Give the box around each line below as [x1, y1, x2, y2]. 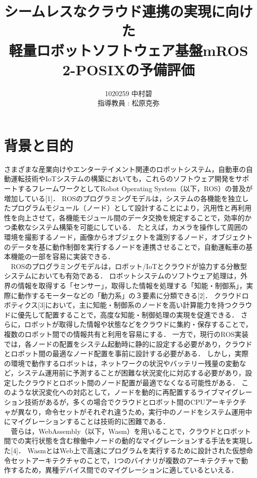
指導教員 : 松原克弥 [97, 98, 160, 108]
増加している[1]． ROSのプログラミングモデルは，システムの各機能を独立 [4, 193, 242, 203]
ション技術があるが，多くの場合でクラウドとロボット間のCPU [4, 397, 206, 407]
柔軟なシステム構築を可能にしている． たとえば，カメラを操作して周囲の [10, 222, 248, 232]
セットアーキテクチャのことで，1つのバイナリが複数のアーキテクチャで [10, 455, 241, 465]
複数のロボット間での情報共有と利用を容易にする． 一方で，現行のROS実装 [4, 328, 249, 339]
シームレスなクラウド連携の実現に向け [4, 1, 253, 21]
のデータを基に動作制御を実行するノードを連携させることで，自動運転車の [4, 241, 246, 252]
